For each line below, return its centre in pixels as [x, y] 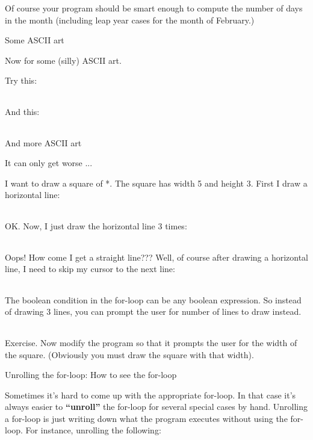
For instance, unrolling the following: [93, 430]
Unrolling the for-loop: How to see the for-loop [91, 375]
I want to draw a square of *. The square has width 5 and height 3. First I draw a [156, 183]
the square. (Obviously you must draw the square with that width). [129, 354]
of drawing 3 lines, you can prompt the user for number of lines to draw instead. [153, 311]
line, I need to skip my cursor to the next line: [90, 269]
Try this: [21, 80]
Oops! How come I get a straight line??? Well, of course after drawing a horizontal [156, 257]
